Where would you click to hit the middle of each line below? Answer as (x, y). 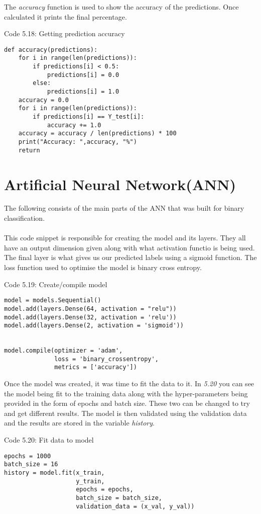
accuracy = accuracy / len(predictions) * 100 (97, 134)
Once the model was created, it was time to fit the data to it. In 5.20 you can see (129, 383)
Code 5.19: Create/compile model (56, 284)
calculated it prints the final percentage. (66, 16)
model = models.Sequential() (53, 301)
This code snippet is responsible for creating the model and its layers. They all (125, 238)
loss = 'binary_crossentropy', (106, 359)
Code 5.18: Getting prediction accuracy (64, 33)
